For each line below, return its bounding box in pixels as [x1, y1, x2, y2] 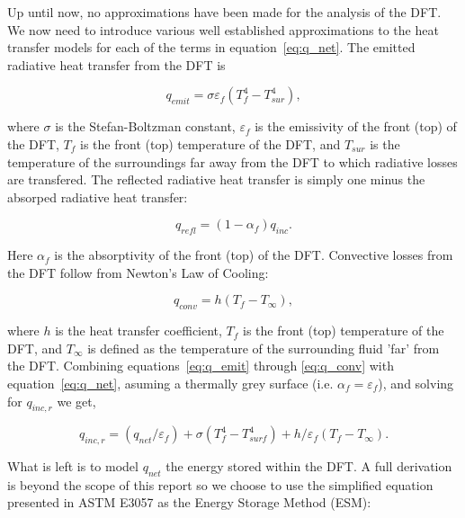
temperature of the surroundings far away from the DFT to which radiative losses [7, 152, 458, 171]
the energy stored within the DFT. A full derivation [165, 457, 452, 476]
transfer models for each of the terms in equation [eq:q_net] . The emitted [7, 38, 416, 57]
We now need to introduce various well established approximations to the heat [7, 20, 439, 39]
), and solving [378, 373, 454, 392]
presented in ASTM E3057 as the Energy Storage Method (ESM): [7, 493, 371, 512]
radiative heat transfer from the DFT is [7, 55, 226, 74]
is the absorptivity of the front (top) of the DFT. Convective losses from [54, 246, 453, 264]
